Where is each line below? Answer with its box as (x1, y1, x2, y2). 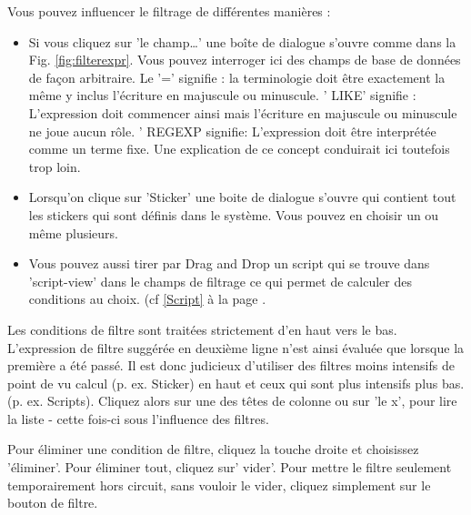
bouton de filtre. (7, 493, 98, 512)
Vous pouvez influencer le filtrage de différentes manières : (7, 2, 331, 20)
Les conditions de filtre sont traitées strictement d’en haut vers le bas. (7, 319, 397, 338)
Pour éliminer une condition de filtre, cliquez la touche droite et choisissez (7, 439, 419, 459)
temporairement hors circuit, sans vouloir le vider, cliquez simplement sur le (7, 475, 431, 494)
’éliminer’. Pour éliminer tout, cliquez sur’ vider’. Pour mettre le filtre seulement (7, 458, 452, 477)
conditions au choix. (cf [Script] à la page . (28, 289, 266, 308)
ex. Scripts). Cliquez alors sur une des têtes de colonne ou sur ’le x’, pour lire (26, 391, 457, 410)
